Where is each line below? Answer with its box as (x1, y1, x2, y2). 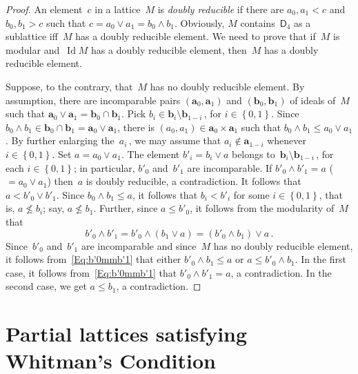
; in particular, (73, 160, 135, 175)
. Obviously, (175, 15, 225, 30)
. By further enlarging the (6, 133, 115, 148)
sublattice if (6, 29, 58, 43)
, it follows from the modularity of (190, 201, 335, 215)
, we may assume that (128, 133, 221, 148)
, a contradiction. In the (230, 265, 332, 279)
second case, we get (6, 279, 87, 293)
